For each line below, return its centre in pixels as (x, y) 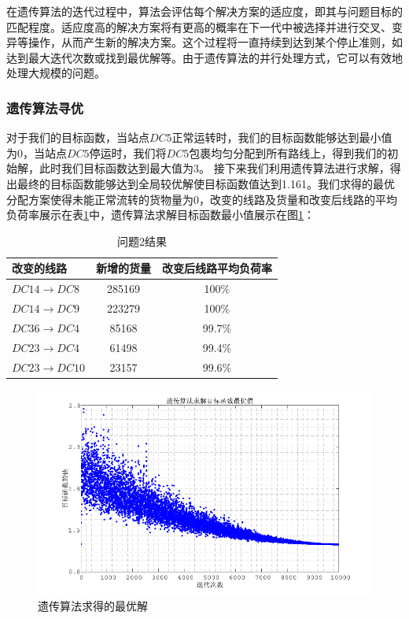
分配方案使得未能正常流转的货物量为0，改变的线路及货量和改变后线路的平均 (202, 199)
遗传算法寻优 (45, 107)
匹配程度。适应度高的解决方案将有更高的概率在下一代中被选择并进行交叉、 (199, 26)
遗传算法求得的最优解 (93, 605)
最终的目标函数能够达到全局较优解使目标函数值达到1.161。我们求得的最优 (206, 183)
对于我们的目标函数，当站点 (78, 137)
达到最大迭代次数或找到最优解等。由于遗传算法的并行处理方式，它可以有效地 (204, 57)
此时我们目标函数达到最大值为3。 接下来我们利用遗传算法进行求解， (214, 168)
